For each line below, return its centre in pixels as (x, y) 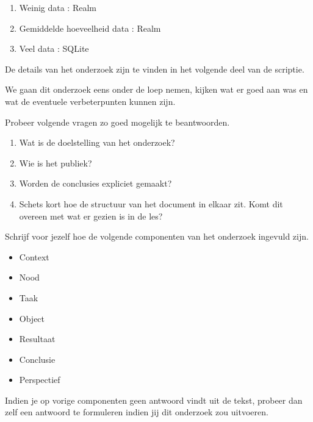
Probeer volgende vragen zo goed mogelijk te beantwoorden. (117, 122)
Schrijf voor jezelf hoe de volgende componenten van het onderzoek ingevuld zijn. (157, 236)
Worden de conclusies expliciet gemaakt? (95, 183)
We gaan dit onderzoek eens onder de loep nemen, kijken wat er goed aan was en (156, 89)
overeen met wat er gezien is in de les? (91, 216)
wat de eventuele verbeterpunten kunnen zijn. (90, 101)
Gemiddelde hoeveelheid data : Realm (90, 28)
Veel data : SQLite (54, 48)
